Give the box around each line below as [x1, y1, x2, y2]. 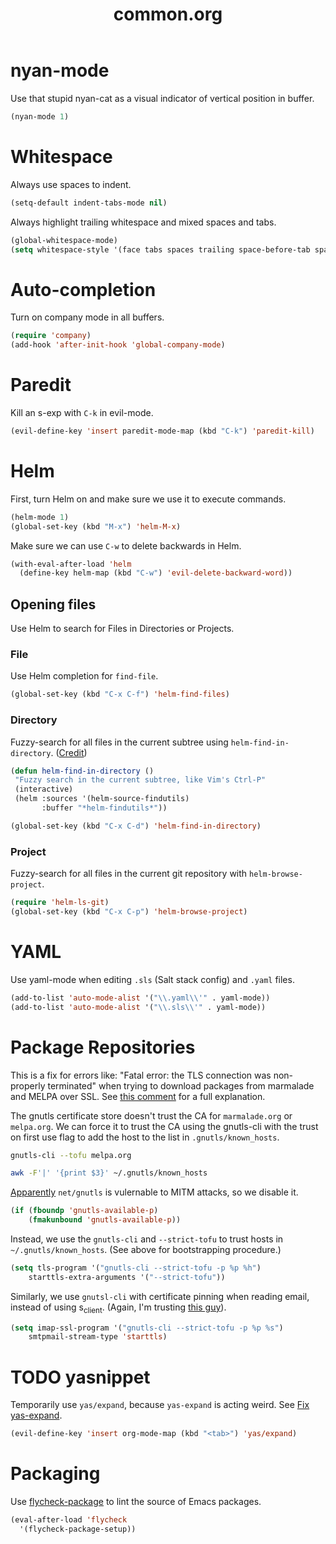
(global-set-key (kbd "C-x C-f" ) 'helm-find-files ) [10, 689, 230, 700]
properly [10, 1079, 46, 1092]
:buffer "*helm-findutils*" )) [41, 803, 168, 813]
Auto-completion [10, 278, 157, 301]
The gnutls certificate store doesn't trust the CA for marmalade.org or [10, 1109, 293, 1122]
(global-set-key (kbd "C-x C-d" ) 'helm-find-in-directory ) [10, 821, 262, 831]
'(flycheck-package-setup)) [19, 1524, 137, 1534]
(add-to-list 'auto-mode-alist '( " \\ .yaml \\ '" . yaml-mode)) [10, 993, 271, 1003]
